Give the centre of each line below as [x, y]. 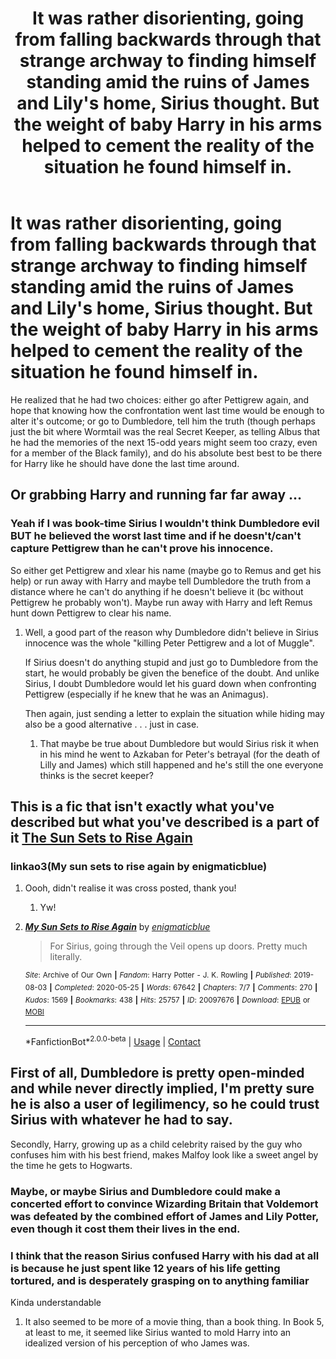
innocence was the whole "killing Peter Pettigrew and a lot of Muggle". [169, 643]
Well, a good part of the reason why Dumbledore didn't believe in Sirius [171, 632]
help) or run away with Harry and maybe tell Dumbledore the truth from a [161, 581]
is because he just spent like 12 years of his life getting [145, 1268]
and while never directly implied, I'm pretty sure [162, 1088]
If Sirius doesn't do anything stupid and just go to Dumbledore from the [171, 662]
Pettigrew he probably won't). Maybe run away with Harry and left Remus [161, 602]
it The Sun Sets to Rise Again [101, 838]
